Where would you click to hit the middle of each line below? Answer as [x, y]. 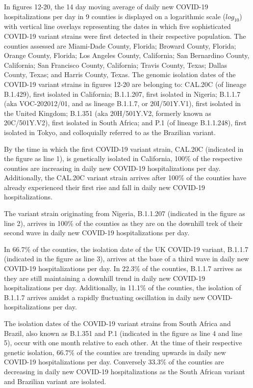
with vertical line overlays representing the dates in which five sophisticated [117, 26]
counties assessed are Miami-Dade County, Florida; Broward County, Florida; [120, 45]
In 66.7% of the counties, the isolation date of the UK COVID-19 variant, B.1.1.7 [126, 249]
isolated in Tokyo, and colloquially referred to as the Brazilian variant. [110, 132]
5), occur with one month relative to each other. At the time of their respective [123, 343]
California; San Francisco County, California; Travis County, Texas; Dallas [116, 65]
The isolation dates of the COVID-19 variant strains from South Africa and [117, 323]
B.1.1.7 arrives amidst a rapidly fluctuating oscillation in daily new [105, 297]
